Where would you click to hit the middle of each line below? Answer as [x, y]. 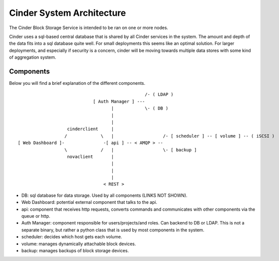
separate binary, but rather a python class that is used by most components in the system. [113, 230]
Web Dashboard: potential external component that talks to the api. [89, 202]
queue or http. [36, 216]
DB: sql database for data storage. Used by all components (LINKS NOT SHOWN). [105, 195]
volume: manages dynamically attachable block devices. [79, 244]
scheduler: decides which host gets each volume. [72, 237]
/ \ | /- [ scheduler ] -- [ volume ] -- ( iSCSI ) [170, 136]
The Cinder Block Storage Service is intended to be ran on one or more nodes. [89, 28]
